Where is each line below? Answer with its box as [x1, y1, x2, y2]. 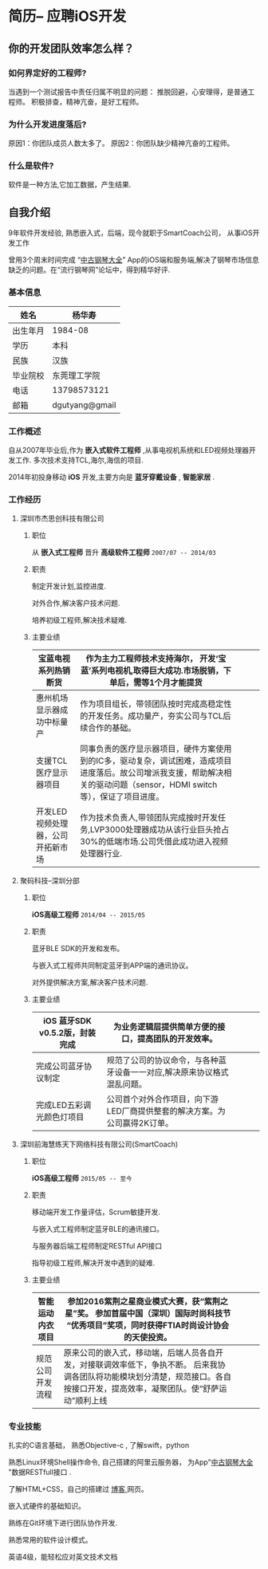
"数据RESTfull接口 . [8, 1468, 72, 1477]
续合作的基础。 [79, 722, 136, 733]
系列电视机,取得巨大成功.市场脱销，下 [91, 665, 231, 676]
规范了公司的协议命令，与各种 [106, 1055, 219, 1066]
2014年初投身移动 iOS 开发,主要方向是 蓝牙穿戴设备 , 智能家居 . [8, 472, 215, 482]
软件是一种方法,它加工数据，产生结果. [8, 180, 132, 190]
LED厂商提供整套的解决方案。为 [106, 1106, 226, 1117]
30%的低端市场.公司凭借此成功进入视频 [79, 836, 229, 847]
